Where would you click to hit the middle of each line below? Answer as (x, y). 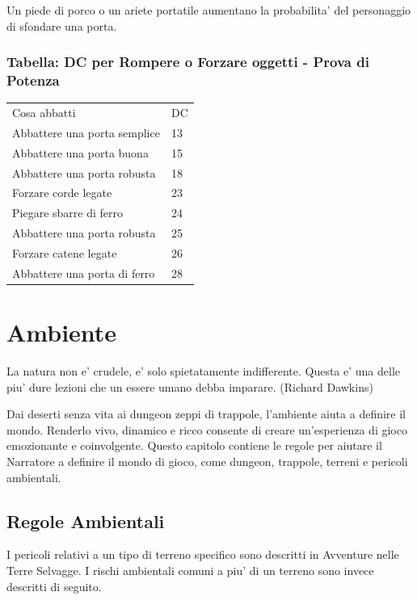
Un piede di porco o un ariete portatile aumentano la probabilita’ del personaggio (209, 10)
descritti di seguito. (54, 586)
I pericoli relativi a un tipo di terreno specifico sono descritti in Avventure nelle (203, 554)
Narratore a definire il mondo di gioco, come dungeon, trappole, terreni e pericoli (207, 462)
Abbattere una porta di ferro (84, 273)
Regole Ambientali (86, 520)
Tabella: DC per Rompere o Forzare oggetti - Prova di (188, 62)
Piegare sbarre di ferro (67, 213)
